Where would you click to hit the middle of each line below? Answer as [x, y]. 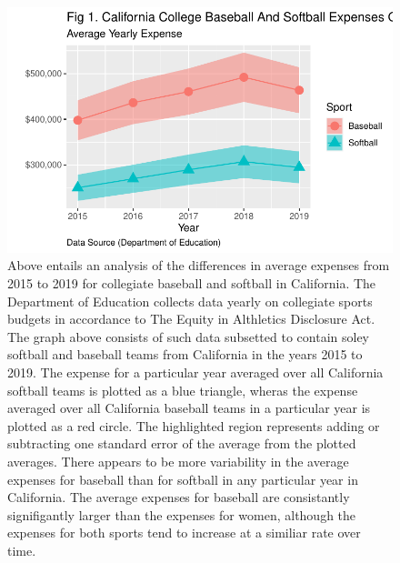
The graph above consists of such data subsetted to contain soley [188, 336]
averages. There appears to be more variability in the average [178, 461]
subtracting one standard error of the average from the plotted [182, 443]
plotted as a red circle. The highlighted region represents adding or [194, 425]
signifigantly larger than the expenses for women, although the [182, 514]
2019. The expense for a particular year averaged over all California [195, 372]
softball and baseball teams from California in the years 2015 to [185, 354]
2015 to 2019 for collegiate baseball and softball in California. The [192, 283]
